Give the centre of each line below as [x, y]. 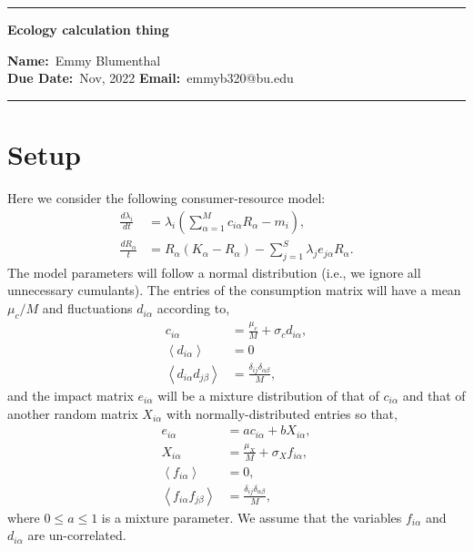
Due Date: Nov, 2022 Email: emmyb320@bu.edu [151, 78]
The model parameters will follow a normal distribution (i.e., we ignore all [214, 272]
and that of [434, 395]
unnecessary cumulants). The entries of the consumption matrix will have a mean [234, 290]
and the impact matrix [71, 395]
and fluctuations [87, 308]
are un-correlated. [77, 535]
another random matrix [73, 413]
